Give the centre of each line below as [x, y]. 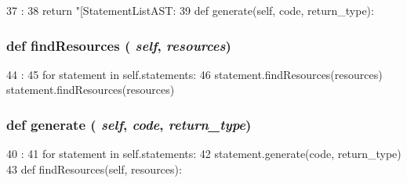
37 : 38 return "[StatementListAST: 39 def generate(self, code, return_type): [190, 10]
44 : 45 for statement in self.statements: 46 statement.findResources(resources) [194, 74]
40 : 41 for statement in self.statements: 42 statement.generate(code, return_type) [204, 154]
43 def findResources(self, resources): [94, 169]
